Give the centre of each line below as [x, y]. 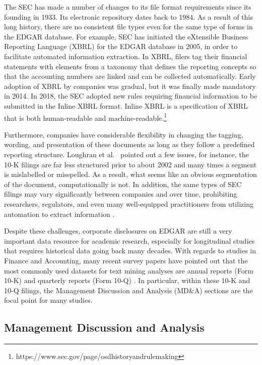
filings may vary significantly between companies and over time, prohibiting [121, 194]
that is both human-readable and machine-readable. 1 [85, 117]
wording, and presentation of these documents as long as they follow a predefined [129, 144]
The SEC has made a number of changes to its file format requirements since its [128, 7]
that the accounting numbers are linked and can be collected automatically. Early [130, 76]
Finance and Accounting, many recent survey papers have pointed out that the [126, 260]
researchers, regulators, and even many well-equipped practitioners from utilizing [129, 203]
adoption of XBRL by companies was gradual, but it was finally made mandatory [130, 86]
